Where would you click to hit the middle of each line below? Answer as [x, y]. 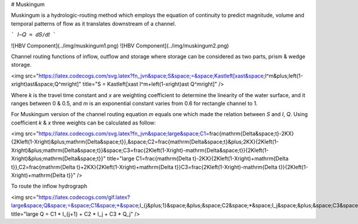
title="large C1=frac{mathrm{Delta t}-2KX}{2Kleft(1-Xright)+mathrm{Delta [198, 158]
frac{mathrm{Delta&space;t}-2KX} [251, 133]
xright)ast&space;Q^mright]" [46, 84]
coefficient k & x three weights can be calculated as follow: [84, 123]
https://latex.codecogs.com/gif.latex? [84, 197]
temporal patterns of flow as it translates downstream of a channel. [93, 23]
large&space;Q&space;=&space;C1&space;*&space [75, 206]
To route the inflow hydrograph [49, 186]
